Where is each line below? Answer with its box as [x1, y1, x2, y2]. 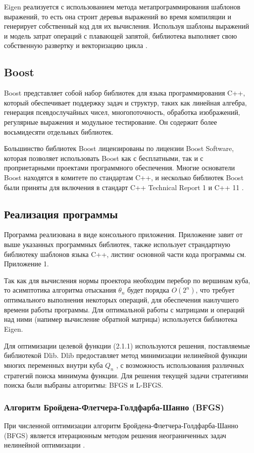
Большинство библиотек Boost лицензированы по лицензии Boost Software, [4, 143, 234, 153]
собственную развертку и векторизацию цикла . [4, 40, 148, 50]
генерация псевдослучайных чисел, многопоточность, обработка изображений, [4, 107, 240, 117]
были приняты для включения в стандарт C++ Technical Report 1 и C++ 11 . [4, 182, 244, 192]
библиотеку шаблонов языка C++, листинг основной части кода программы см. [4, 249, 247, 259]
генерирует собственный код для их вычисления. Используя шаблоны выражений [4, 21, 250, 31]
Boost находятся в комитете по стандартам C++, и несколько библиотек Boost [4, 172, 244, 182]
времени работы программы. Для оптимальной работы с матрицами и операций [4, 304, 245, 314]
